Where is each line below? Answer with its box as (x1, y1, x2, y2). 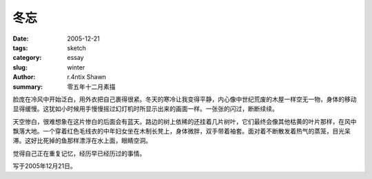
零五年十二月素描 (67, 83, 116, 91)
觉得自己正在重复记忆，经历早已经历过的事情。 (12, 149, 146, 158)
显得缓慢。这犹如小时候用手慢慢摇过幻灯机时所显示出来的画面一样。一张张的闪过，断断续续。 (12, 105, 278, 113)
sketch (67, 43, 86, 52)
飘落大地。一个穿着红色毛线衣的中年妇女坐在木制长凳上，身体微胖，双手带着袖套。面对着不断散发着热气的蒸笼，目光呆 (12, 127, 351, 136)
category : (12, 54, 42, 62)
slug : (12, 63, 28, 72)
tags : (12, 43, 28, 52)
